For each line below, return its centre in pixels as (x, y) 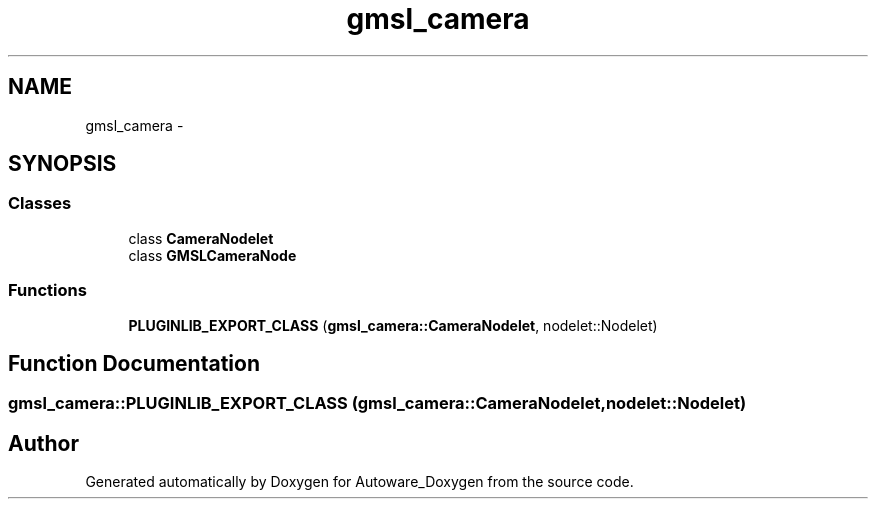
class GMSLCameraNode (212, 255)
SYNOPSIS (62, 164)
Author (43, 443)
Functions (47, 290)
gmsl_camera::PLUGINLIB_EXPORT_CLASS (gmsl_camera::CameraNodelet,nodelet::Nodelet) (377, 403)
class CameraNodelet (201, 238)
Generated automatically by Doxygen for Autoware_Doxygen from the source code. (359, 482)
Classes (40, 203)
